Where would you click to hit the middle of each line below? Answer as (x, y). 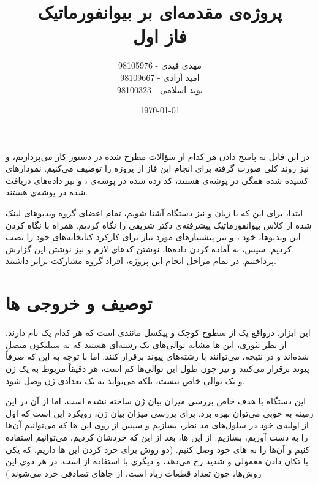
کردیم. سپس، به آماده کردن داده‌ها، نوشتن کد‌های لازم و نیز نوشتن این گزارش (149, 248)
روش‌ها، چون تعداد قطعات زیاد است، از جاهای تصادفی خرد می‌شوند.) (134, 473)
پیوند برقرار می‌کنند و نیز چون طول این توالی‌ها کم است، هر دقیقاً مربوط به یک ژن (157, 368)
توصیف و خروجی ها (79, 303)
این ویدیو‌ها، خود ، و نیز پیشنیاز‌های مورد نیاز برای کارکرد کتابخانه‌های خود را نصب (153, 237)
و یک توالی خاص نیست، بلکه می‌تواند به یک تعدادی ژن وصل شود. (125, 380)
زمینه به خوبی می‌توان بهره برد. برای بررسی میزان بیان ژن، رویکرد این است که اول (160, 413)
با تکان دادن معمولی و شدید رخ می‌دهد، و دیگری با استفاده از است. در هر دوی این (157, 461)
